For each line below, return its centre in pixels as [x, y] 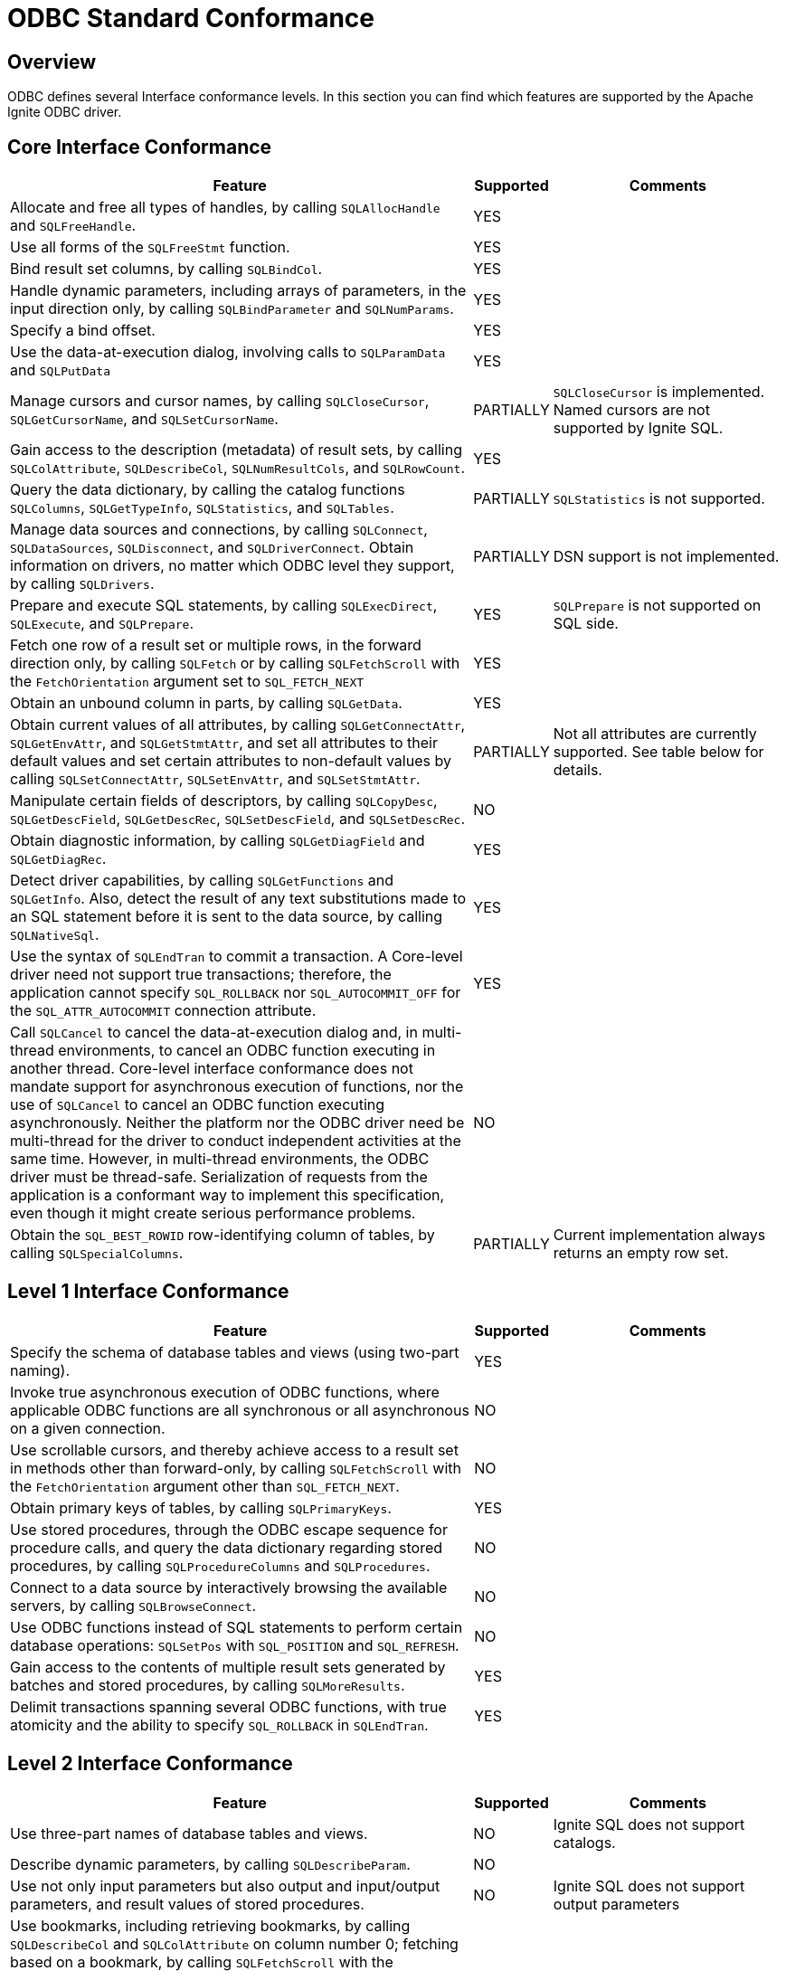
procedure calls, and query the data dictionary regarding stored [227, 1547]
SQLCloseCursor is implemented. [659, 392]
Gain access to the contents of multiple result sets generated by [228, 1667]
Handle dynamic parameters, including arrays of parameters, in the [238, 291]
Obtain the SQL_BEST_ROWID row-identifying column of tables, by [223, 1235]
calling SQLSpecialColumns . [97, 1253]
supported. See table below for [658, 752]
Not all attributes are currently [655, 734]
